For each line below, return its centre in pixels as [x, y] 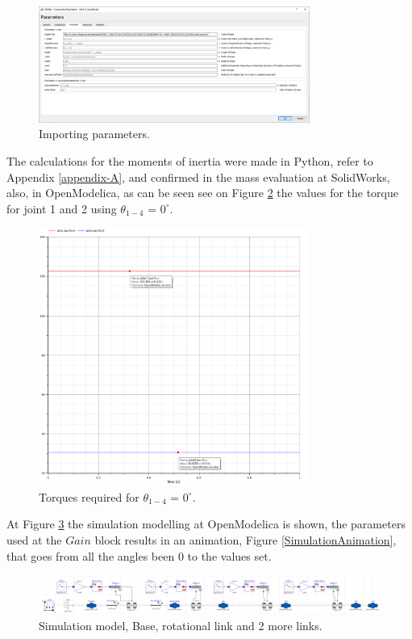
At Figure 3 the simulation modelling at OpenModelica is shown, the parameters [206, 524]
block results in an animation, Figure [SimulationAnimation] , [246, 540]
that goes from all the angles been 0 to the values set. [139, 555]
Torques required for [89, 496]
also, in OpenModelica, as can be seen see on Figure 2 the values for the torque [203, 193]
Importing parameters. [94, 134]
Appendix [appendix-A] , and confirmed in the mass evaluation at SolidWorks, [198, 177]
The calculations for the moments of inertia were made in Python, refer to [190, 160]
